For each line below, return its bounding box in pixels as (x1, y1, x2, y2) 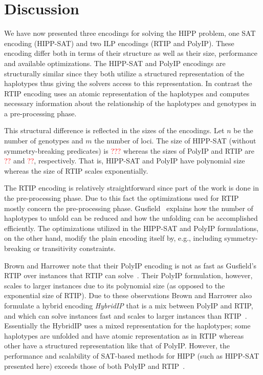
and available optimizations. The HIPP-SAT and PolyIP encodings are (4, 57, 226, 68)
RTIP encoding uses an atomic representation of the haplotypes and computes (4, 88, 250, 98)
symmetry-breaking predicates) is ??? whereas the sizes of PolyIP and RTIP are (4, 145, 255, 156)
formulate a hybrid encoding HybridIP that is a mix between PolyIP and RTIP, (4, 300, 253, 310)
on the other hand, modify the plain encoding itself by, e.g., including (4, 233, 222, 243)
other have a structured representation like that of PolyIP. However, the (4, 340, 230, 351)
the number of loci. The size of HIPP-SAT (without (94, 135, 256, 146)
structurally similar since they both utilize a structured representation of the (4, 68, 245, 78)
